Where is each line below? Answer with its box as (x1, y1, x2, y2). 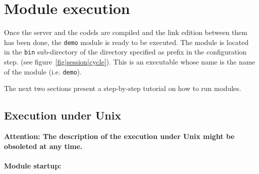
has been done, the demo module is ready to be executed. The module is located (4, 36, 248, 47)
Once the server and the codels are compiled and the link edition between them (4, 27, 247, 37)
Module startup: (4, 160, 61, 170)
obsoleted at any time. (4, 140, 82, 151)
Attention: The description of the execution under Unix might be (4, 131, 234, 141)
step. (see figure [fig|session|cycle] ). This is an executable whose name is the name (4, 56, 255, 67)
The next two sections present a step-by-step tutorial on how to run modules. (4, 83, 241, 93)
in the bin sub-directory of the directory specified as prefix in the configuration (4, 46, 247, 57)
